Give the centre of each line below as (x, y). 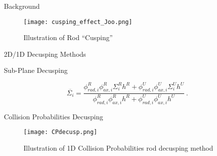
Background (22, 6)
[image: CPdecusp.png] (60, 132)
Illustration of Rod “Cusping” (68, 37)
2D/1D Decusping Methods (45, 54)
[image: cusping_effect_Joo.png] (78, 22)
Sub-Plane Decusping (36, 70)
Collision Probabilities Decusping (54, 116)
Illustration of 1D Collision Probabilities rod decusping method (119, 147)
